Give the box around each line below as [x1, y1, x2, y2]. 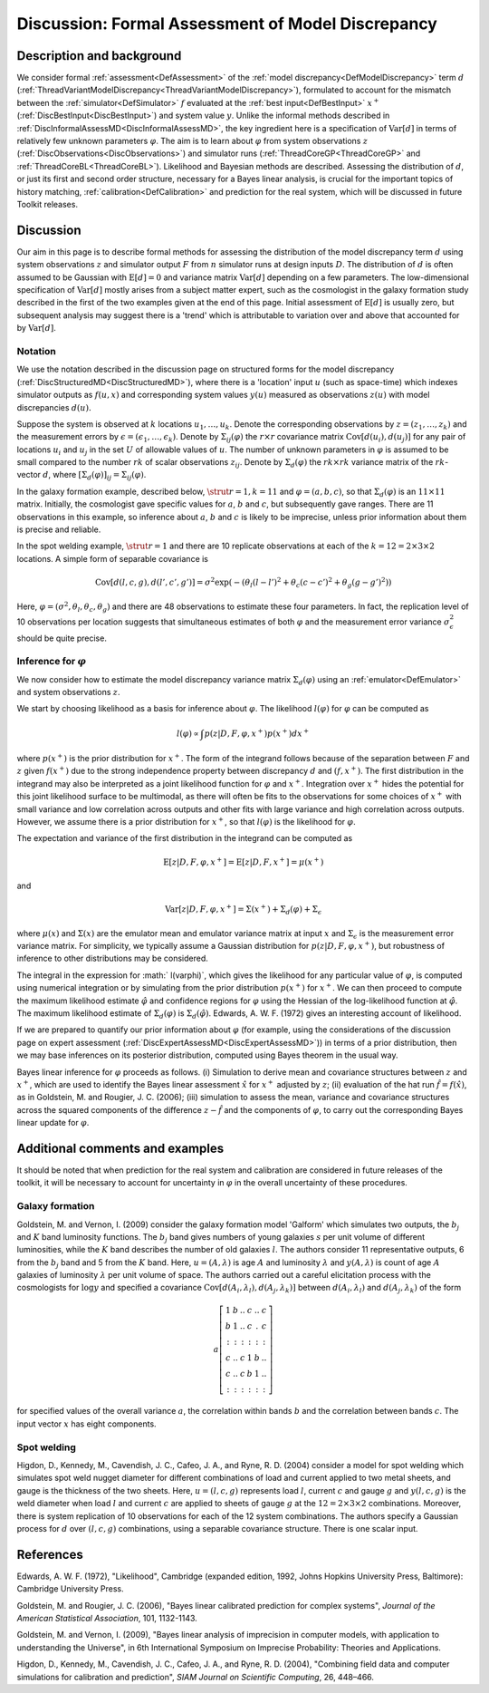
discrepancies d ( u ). [16, 401, 92, 412]
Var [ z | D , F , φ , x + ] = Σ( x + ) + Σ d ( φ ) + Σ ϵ [164, 903, 322, 916]
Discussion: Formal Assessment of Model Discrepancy [16, 14, 438, 34]
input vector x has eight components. [16, 1418, 158, 1429]
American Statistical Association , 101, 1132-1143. [16, 1613, 198, 1624]
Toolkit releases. [16, 198, 79, 209]
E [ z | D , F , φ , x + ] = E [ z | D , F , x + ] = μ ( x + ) [163, 855, 324, 867]
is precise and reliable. [16, 524, 101, 535]
